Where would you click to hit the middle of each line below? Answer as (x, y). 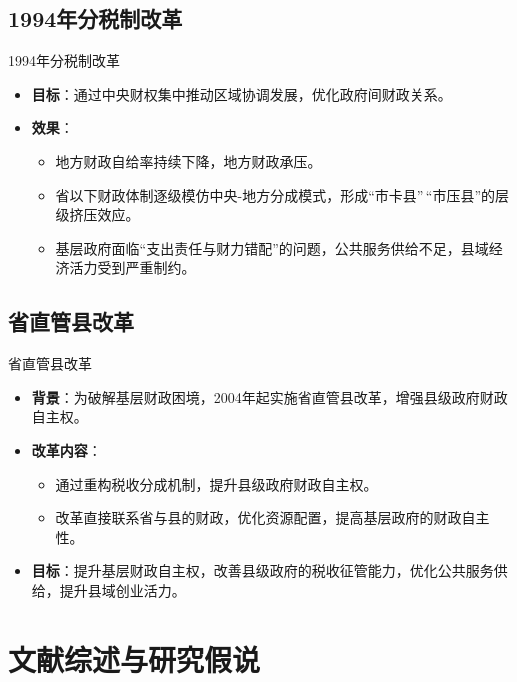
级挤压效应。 (97, 214)
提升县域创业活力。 (122, 589)
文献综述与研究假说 (134, 658)
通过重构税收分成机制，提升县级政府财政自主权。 (216, 483)
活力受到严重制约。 (132, 267)
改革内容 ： (66, 449)
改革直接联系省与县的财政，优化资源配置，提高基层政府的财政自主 (272, 517)
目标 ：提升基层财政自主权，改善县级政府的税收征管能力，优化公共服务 (262, 570)
